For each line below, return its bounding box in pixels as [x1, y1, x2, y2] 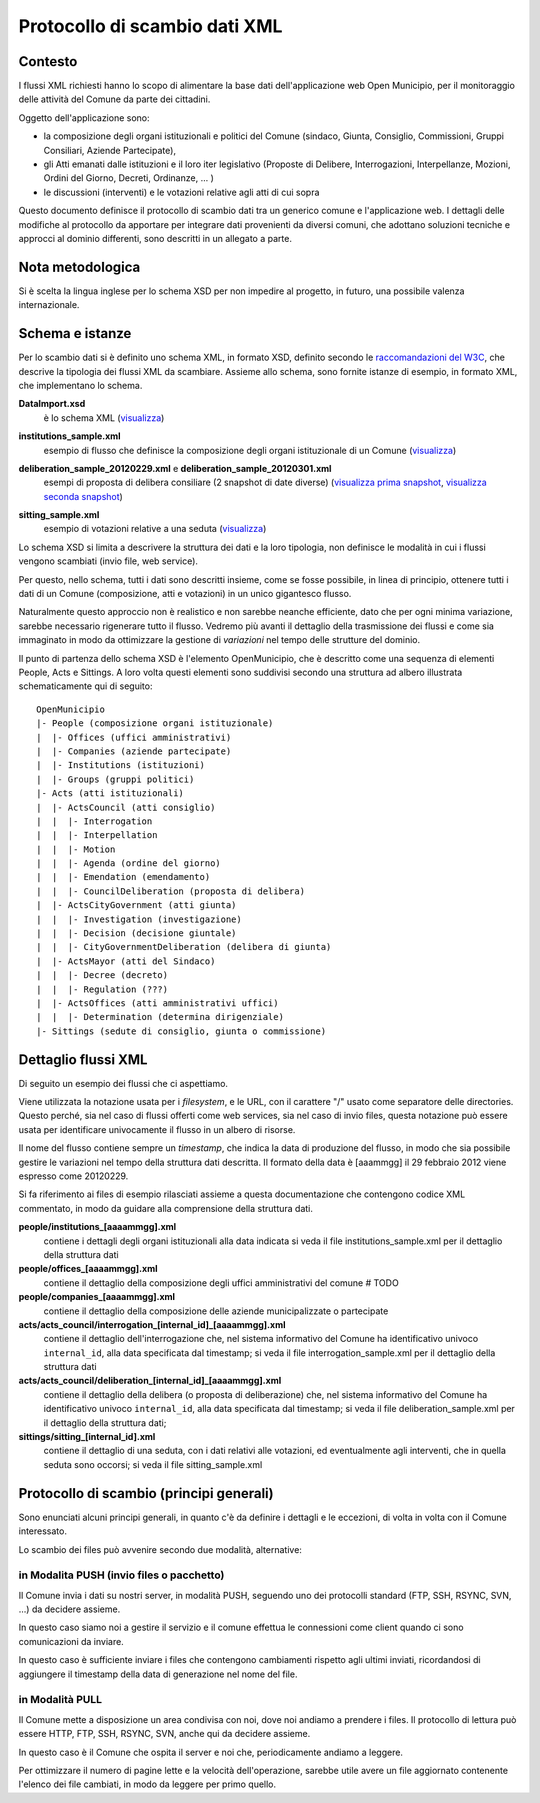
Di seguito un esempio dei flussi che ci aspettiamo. [18, 1077, 229, 1089]
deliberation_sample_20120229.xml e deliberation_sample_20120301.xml [18, 462, 332, 474]
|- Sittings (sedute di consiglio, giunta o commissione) [36, 1025, 327, 1037]
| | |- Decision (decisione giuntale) [36, 928, 237, 939]
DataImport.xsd [18, 398, 86, 410]
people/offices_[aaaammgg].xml [18, 1263, 158, 1275]
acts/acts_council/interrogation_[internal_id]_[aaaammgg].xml [18, 1318, 286, 1330]
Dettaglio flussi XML [18, 1051, 148, 1068]
